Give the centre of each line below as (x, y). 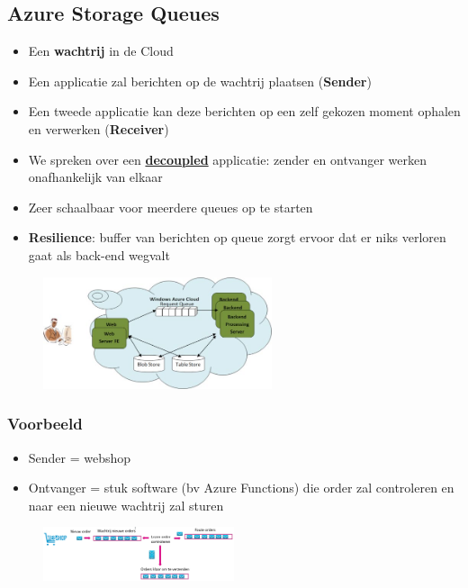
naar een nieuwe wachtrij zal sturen (126, 505)
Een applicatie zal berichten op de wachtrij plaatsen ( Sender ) (200, 81)
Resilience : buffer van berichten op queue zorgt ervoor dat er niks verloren (237, 237)
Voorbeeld (45, 424)
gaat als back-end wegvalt (99, 254)
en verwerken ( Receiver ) (99, 128)
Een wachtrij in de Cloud (101, 51)
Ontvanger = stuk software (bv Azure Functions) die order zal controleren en (241, 488)
